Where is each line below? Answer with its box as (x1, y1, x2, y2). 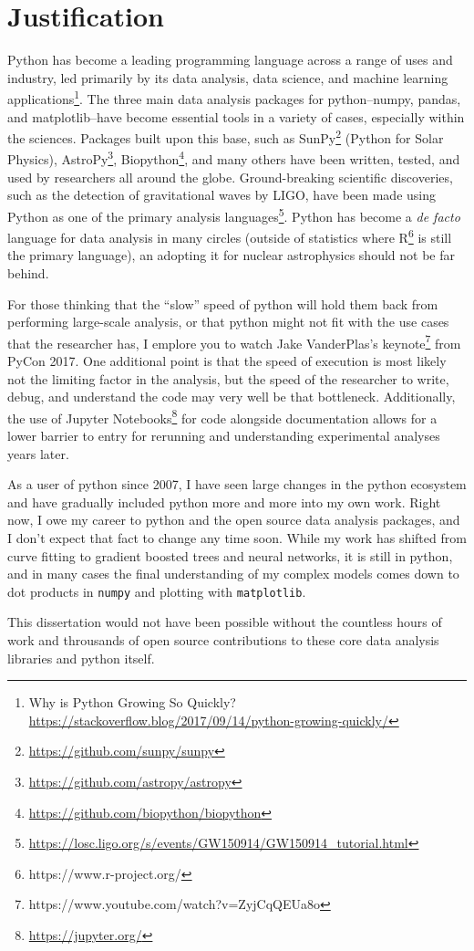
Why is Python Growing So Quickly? (28, 693, 236, 712)
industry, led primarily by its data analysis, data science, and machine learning (7, 68, 448, 87)
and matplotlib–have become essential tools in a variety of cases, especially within (7, 107, 465, 126)
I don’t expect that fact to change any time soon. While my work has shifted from (7, 528, 467, 547)
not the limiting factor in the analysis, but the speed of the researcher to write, (7, 369, 449, 388)
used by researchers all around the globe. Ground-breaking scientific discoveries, (7, 167, 453, 186)
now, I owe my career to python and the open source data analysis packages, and (7, 510, 460, 529)
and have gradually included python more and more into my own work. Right (7, 492, 441, 511)
